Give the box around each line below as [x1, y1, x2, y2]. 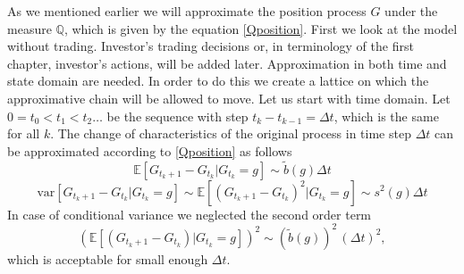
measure [7, 19, 52, 37]
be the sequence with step [106, 106, 249, 125]
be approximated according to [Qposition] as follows [7, 141, 292, 160]
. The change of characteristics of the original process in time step [50, 124, 411, 143]
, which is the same [333, 106, 439, 125]
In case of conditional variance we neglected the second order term [7, 204, 372, 223]
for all [7, 124, 40, 143]
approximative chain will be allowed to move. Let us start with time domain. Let [7, 88, 451, 107]
